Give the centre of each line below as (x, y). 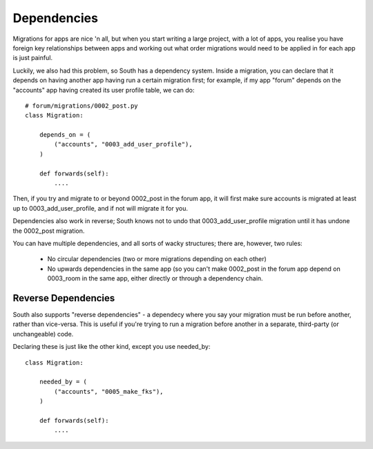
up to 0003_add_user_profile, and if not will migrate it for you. (100, 208)
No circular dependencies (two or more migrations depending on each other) (157, 259)
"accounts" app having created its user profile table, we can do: (104, 90)
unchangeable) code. (43, 334)
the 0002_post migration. (49, 231)
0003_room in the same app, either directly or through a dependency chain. (155, 278)
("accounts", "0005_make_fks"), (109, 391)
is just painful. (33, 58)
